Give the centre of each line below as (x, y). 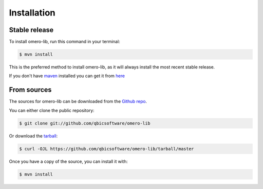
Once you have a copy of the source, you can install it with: (68, 161)
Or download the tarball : (33, 136)
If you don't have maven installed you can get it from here (67, 76)
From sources (30, 90)
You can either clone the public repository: (52, 110)
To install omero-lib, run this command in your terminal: (65, 42)
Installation (32, 13)
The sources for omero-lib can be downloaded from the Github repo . (78, 102)
